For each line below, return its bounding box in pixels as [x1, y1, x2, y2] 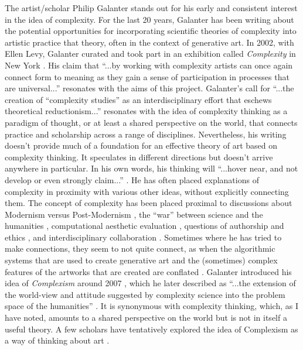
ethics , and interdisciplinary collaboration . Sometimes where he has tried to [5, 231, 282, 243]
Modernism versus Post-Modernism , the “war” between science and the [5, 208, 263, 220]
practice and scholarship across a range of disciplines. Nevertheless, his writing [5, 128, 287, 140]
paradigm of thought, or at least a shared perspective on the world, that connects [5, 116, 298, 128]
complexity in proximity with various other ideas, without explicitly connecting [5, 185, 289, 197]
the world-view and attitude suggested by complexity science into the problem [5, 288, 285, 300]
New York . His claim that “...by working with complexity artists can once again [5, 59, 293, 71]
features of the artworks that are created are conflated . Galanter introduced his [5, 265, 292, 277]
